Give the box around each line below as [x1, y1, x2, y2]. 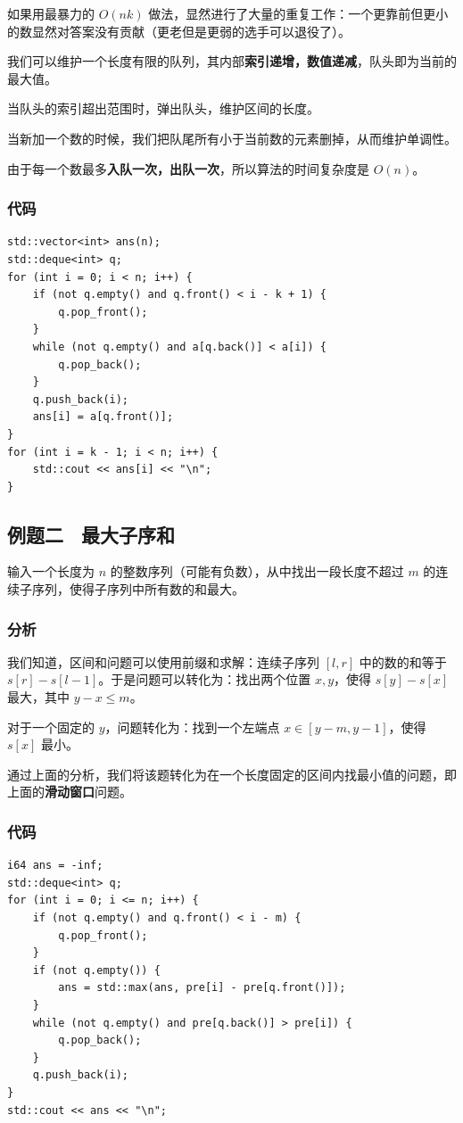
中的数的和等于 [359, 652, 447, 671]
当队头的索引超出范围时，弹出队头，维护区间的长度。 [7, 99, 319, 118]
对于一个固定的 [7, 717, 95, 736]
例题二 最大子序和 [7, 520, 176, 548]
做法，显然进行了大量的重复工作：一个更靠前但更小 [148, 4, 449, 22]
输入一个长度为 [7, 562, 95, 581]
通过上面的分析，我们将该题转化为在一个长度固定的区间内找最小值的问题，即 [7, 764, 457, 783]
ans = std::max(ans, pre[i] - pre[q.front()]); [58, 981, 346, 995]
